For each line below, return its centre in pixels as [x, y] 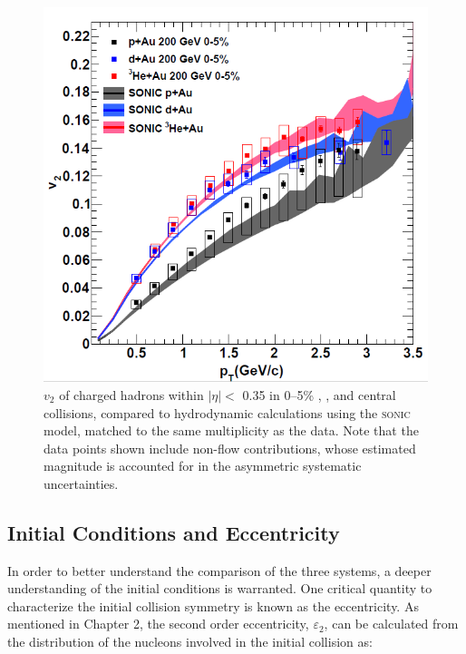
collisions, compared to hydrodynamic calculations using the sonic [227, 412]
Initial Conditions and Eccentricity [174, 532]
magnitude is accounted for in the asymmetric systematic [203, 466]
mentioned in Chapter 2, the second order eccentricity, [158, 624]
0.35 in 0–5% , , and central [319, 394]
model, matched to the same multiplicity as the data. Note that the [231, 430]
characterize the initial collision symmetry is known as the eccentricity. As [213, 605]
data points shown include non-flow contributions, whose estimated [230, 448]
